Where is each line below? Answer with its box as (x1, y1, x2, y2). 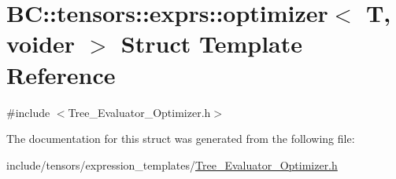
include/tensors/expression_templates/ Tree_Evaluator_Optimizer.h (6, 156, 338, 173)
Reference (6, 58, 116, 90)
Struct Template (120, 27, 302, 60)
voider (6, 27, 76, 60)
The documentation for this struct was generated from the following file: (6, 130, 355, 147)
